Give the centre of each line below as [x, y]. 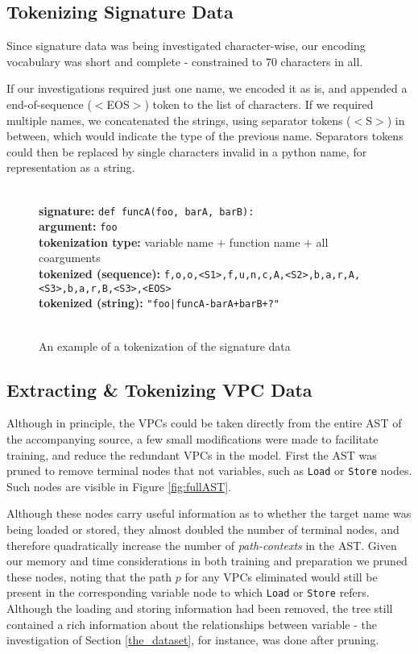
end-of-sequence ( [49, 104]
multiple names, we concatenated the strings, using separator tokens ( [179, 120]
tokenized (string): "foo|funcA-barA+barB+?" [159, 303]
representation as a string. [71, 167]
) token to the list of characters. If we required [259, 104]
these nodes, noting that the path [89, 576]
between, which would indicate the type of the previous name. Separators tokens [205, 136]
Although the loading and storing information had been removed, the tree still [200, 608]
